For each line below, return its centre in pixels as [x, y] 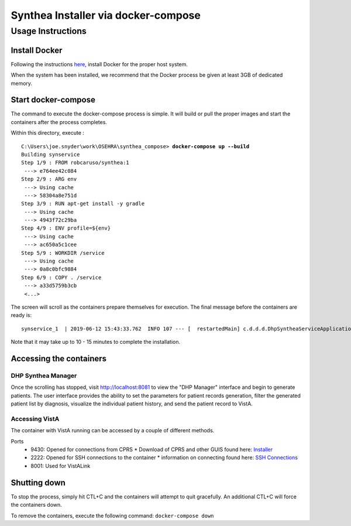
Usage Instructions [49, 31]
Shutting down [38, 482]
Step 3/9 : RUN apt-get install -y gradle [83, 204]
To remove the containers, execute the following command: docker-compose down [112, 515]
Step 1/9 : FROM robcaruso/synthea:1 [75, 163]
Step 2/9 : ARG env [49, 179]
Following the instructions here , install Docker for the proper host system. [99, 64]
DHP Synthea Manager [44, 375]
